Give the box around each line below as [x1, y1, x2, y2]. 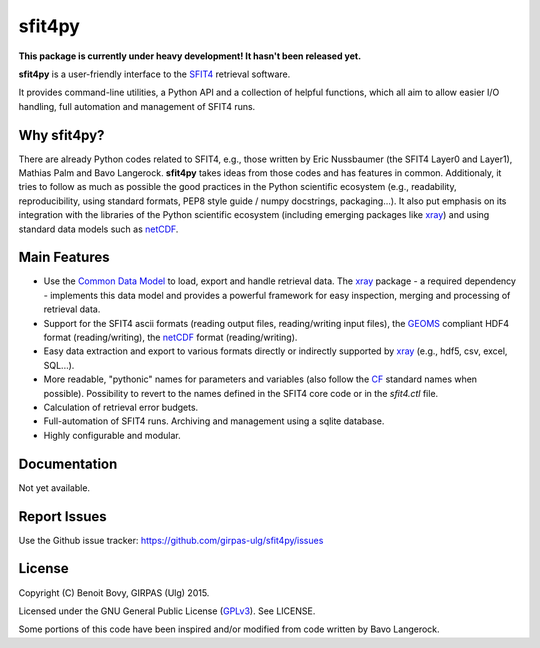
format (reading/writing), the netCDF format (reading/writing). [43, 331, 298, 344]
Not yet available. [18, 481, 90, 494]
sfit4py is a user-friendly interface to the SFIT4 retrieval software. [18, 68, 291, 80]
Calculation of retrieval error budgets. [43, 401, 199, 413]
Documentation [18, 455, 118, 472]
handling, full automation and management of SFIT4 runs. [18, 100, 256, 112]
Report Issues [18, 508, 107, 525]
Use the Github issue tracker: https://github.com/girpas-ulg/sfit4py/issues [18, 534, 324, 546]
